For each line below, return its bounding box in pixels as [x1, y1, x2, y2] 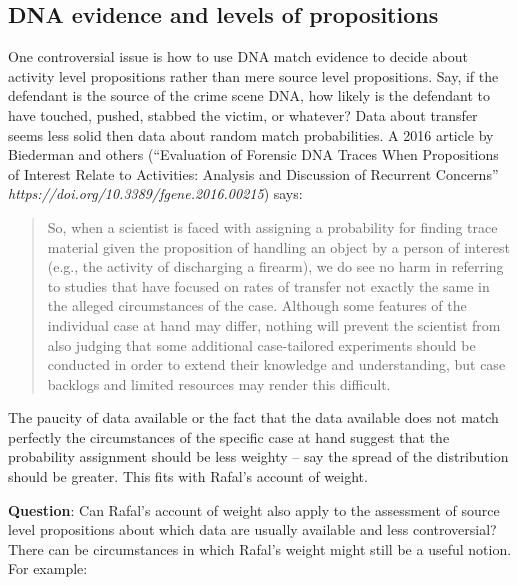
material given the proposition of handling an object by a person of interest [47, 236, 510, 257]
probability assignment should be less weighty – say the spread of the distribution [8, 446, 509, 467]
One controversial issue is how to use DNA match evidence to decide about [8, 46, 468, 67]
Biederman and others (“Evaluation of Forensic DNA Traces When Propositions [8, 144, 499, 165]
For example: [8, 558, 88, 579]
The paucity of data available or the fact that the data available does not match [8, 407, 499, 428]
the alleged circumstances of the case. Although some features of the [47, 295, 467, 316]
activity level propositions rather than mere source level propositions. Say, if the [8, 65, 499, 86]
